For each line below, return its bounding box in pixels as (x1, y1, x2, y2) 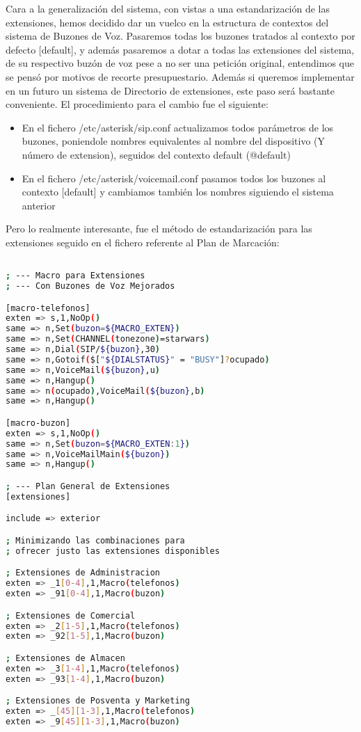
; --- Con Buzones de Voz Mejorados (6, 281, 175, 292)
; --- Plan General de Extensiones (6, 482, 170, 491)
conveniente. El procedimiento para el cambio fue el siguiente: (6, 97, 268, 111)
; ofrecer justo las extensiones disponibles (6, 546, 220, 556)
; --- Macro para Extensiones (6, 271, 145, 281)
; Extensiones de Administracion (6, 568, 160, 578)
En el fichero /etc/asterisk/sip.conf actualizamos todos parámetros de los (22, 120, 334, 134)
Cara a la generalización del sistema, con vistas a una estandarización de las (6, 1, 330, 15)
